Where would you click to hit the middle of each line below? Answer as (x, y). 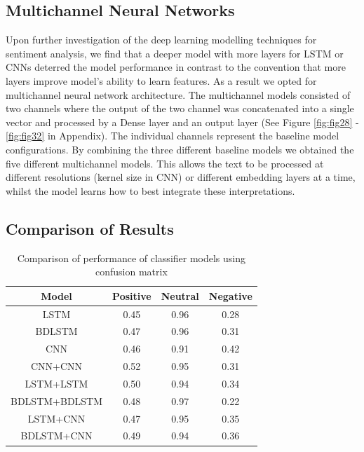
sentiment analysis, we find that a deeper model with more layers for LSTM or (175, 53)
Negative (230, 295)
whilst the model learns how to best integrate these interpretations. (150, 190)
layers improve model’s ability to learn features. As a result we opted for (161, 80)
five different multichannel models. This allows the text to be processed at (165, 163)
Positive (132, 295)
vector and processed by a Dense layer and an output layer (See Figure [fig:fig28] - (182, 122)
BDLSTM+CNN (56, 436)
